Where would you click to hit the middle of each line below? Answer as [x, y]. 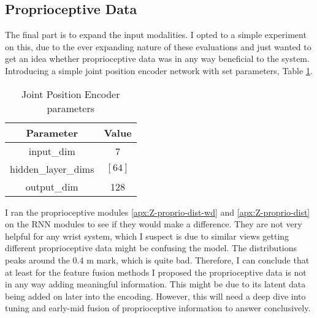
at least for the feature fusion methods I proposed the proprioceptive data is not [156, 272]
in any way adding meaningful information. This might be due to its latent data [155, 284]
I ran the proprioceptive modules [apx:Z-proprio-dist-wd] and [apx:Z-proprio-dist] [158, 212]
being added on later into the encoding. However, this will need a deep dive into [155, 296]
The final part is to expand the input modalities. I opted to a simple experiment [156, 35]
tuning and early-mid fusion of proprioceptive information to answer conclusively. [158, 308]
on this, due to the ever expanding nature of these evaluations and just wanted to [158, 46]
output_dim [52, 186]
